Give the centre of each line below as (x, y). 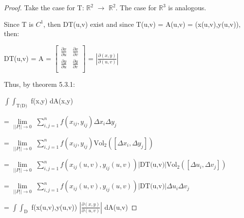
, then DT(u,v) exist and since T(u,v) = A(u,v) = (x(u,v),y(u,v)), (142, 24)
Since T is (19, 24)
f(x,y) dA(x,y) (52, 100)
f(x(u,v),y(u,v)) (54, 207)
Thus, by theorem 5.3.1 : (39, 84)
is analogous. (187, 7)
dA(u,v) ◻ (121, 207)
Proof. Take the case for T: (44, 7)
